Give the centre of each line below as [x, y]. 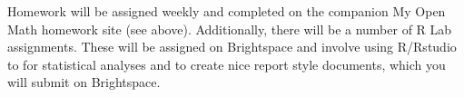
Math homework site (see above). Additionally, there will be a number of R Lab [230, 29]
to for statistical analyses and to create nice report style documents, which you [227, 64]
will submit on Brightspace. [84, 82]
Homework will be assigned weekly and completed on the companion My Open [227, 11]
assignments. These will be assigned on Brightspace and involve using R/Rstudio [232, 47]
